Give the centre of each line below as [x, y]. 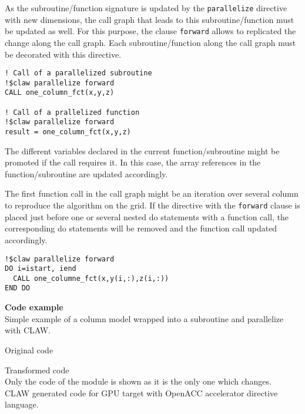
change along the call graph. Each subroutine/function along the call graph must [150, 42]
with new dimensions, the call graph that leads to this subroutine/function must [150, 19]
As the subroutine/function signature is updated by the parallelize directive [146, 8]
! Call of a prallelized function [72, 112]
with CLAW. [28, 330]
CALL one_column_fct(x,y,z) [60, 93]
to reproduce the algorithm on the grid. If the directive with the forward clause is [152, 205]
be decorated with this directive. [63, 54]
